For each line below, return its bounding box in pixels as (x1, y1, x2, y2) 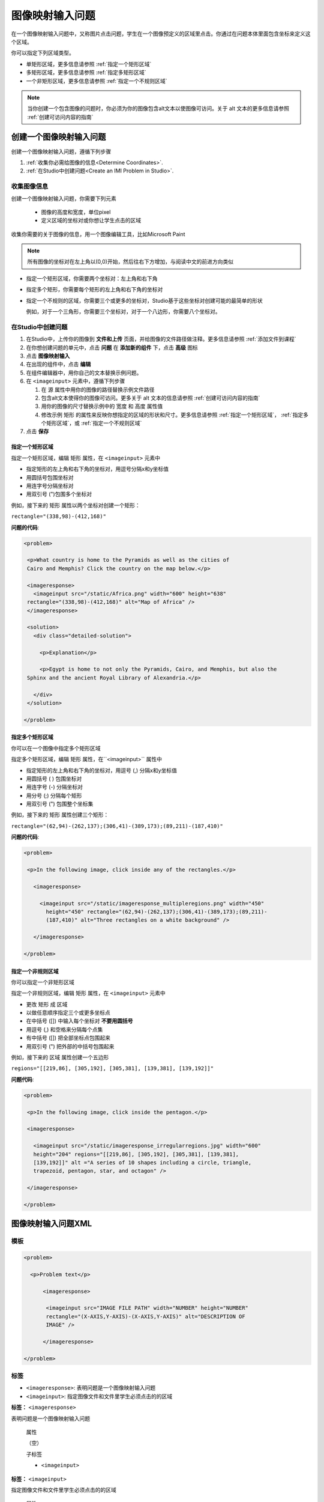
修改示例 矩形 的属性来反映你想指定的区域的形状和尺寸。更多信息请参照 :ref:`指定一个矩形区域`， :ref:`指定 (41, 411, 304, 418)
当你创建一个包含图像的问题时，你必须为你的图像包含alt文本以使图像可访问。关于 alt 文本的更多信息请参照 (27, 105, 289, 112)
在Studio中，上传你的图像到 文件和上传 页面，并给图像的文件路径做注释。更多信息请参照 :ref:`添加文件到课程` (26, 335, 296, 342)
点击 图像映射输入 (26, 352, 70, 359)
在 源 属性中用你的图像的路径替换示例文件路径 (41, 386, 155, 393)
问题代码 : (11, 1075, 34, 1083)
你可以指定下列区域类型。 (11, 49, 74, 56)
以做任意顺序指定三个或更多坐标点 (26, 1009, 110, 1017)
